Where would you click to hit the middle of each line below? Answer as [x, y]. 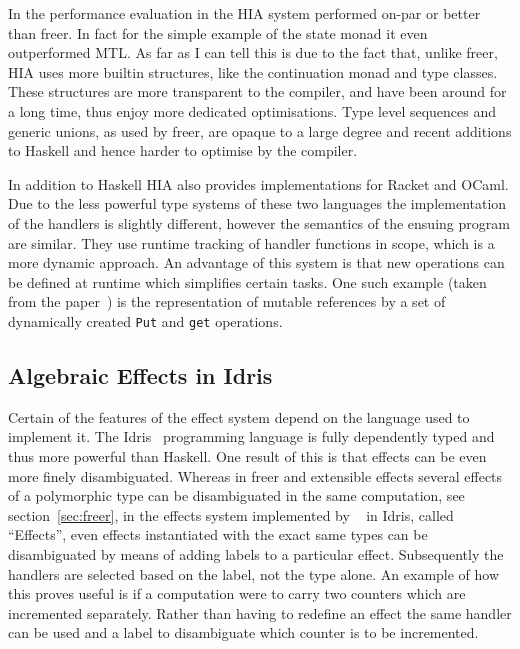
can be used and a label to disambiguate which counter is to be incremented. [243, 632]
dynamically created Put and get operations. [145, 320]
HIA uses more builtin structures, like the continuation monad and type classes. [253, 71]
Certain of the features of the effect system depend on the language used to [239, 416]
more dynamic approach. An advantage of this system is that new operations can [256, 262]
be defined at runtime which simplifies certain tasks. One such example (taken [247, 281]
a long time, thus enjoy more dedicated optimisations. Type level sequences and [252, 110]
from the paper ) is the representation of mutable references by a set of [227, 301]
